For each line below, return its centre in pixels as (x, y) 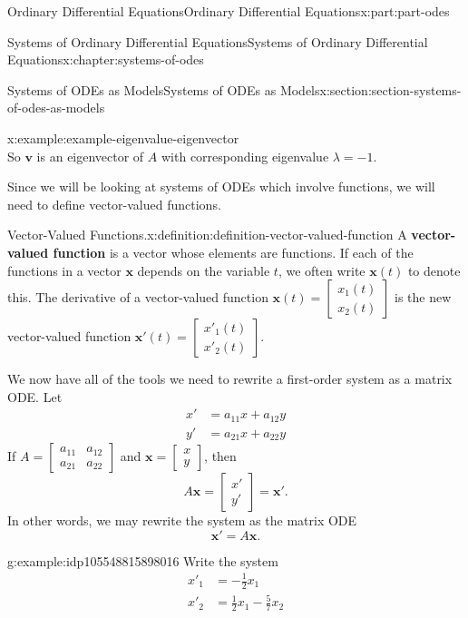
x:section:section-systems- (390, 89)
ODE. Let (35, 396)
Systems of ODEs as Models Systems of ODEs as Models (164, 89)
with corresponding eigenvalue (245, 156)
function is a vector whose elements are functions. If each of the (233, 252)
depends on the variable (204, 270)
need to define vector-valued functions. (114, 204)
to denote (434, 270)
